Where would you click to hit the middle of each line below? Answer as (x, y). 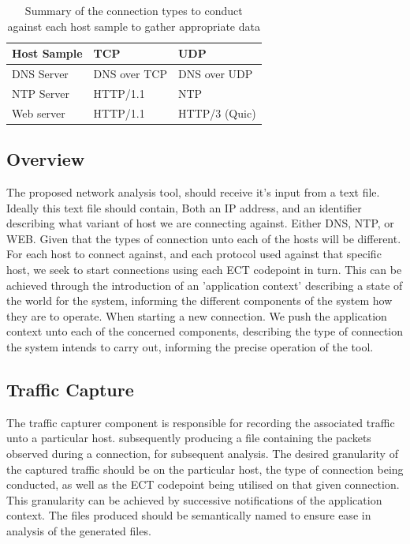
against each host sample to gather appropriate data (134, 26)
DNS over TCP (130, 74)
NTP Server (41, 93)
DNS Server (40, 74)
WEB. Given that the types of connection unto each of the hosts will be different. (204, 238)
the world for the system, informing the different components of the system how (199, 300)
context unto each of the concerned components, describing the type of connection (205, 331)
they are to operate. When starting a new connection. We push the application (197, 315)
